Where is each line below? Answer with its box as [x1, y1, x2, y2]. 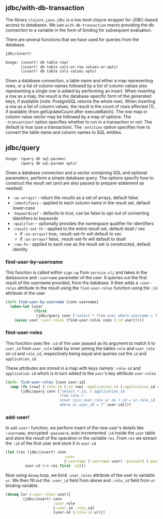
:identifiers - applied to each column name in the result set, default [12, 199, 150, 206]
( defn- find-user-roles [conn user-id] [5, 379, 86, 385]
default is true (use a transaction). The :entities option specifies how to [5, 124, 150, 130]
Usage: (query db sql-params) [5, 157, 67, 161]
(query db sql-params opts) [20, 161, 77, 166]
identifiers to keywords [12, 215, 59, 221]
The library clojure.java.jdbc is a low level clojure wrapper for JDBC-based [5, 17, 158, 22]
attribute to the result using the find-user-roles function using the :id [17, 285, 158, 291]
